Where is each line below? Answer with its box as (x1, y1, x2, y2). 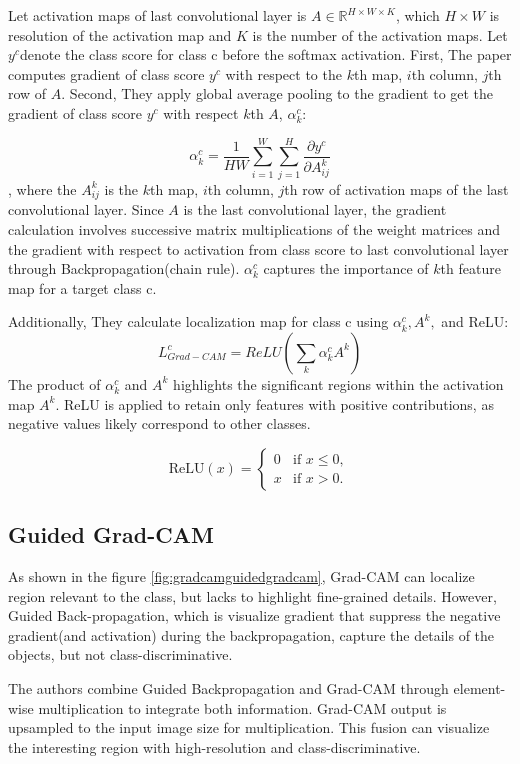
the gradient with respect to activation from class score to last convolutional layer (8, 238, 509, 259)
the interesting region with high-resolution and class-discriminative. (8, 736, 421, 757)
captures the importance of (263, 258, 429, 279)
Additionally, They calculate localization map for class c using (8, 311, 389, 332)
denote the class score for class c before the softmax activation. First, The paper (19, 44, 512, 65)
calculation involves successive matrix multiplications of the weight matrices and (8, 219, 501, 240)
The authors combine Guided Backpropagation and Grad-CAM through (8, 677, 449, 698)
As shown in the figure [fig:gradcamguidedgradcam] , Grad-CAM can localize (8, 565, 475, 586)
